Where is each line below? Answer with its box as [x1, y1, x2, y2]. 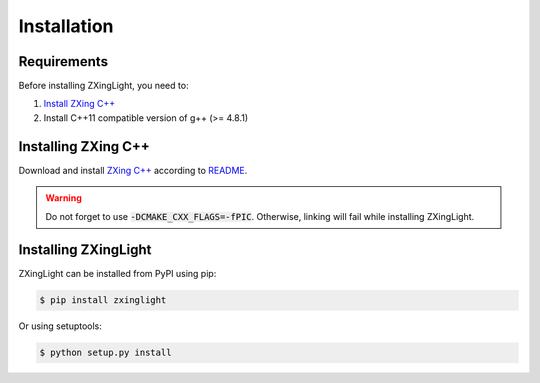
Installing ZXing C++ [18, 138, 150, 155]
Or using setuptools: [18, 320, 102, 332]
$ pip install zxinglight [39, 295, 167, 306]
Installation [18, 15, 114, 37]
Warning [45, 192, 82, 204]
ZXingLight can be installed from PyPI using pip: [18, 268, 217, 280]
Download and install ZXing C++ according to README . [18, 164, 248, 176]
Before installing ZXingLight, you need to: [18, 80, 189, 92]
